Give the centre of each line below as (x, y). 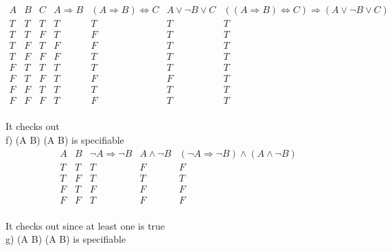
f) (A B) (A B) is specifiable (65, 139)
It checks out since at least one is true (85, 225)
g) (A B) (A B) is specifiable (66, 239)
